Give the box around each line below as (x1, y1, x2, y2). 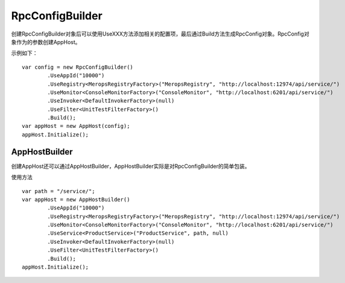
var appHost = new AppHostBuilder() (22, 196, 130, 203)
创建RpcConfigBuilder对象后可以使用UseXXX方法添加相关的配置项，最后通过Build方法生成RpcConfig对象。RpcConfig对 (11, 30, 310, 37)
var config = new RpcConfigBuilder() (22, 63, 134, 71)
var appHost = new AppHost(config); (22, 122, 130, 130)
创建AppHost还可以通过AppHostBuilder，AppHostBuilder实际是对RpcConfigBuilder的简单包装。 (11, 162, 250, 170)
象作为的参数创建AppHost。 (11, 38, 81, 45)
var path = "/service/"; (22, 188, 95, 194)
